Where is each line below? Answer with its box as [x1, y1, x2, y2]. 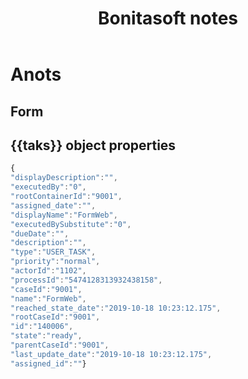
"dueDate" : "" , [10, 228, 70, 239]
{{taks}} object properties [10, 137, 177, 154]
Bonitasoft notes [97, 7, 239, 30]
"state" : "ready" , [10, 331, 83, 341]
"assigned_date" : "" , [10, 200, 97, 211]
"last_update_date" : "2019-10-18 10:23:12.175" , [10, 349, 213, 359]
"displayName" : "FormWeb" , [10, 210, 118, 220]
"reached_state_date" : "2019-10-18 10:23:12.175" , [10, 303, 222, 313]
